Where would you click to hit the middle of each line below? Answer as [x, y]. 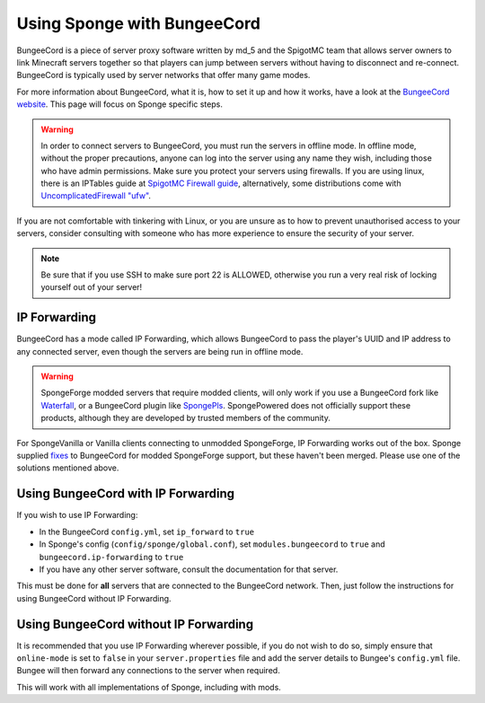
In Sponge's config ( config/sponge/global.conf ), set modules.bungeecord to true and [212, 544]
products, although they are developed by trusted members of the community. [186, 418]
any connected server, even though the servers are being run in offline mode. [160, 351]
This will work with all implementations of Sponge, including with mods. [149, 687]
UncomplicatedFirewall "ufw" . [96, 196]
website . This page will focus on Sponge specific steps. [120, 104]
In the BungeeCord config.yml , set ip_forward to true [147, 532]
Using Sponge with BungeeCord [138, 23]
